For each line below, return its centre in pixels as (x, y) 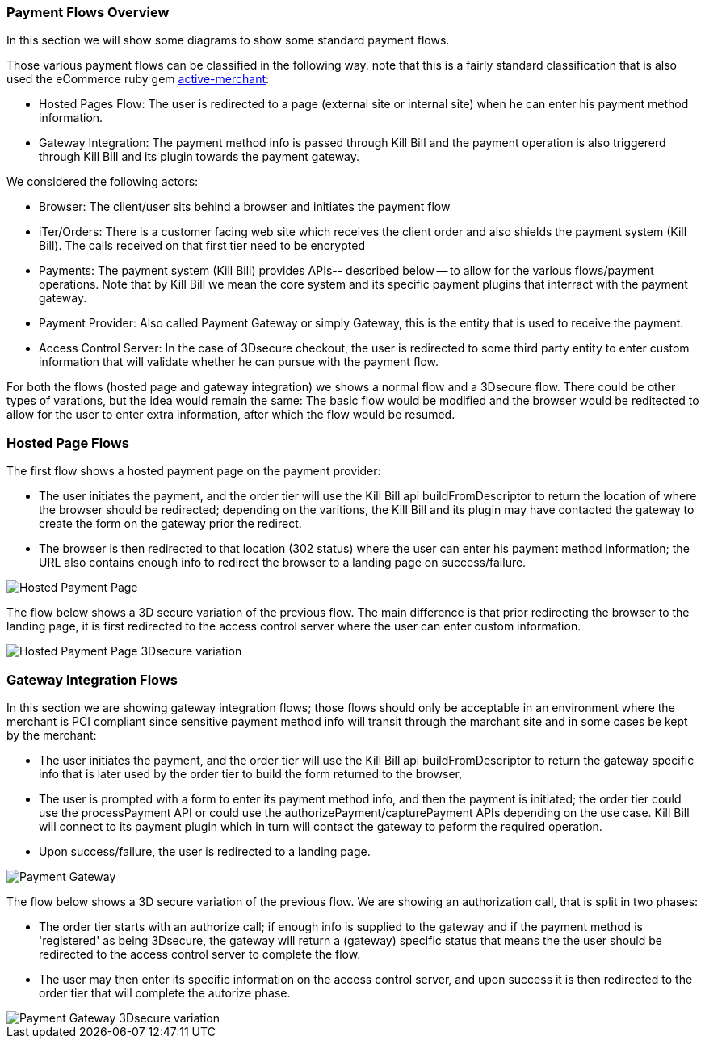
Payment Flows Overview (88, 12)
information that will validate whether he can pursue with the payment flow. (239, 362)
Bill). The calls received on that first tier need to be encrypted (202, 246)
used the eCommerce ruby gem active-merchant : (138, 79)
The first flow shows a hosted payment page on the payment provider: (194, 471)
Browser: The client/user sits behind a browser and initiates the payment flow (245, 207)
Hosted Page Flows (68, 442)
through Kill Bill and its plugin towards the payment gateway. (199, 157)
